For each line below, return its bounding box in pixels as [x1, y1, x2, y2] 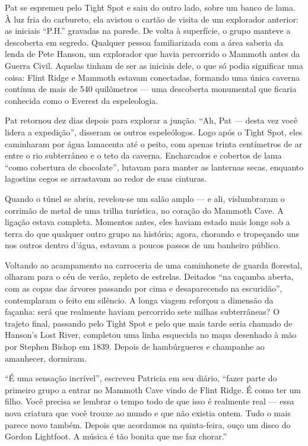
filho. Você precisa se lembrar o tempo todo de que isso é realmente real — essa [5, 395, 294, 407]
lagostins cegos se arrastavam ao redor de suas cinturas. [5, 172, 207, 185]
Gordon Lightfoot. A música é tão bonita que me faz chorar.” [5, 430, 227, 442]
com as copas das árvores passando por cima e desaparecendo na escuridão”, [5, 282, 282, 295]
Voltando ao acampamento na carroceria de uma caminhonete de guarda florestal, [5, 258, 303, 271]
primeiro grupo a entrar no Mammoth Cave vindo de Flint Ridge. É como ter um [5, 383, 301, 396]
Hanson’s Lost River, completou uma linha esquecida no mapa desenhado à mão [5, 328, 297, 341]
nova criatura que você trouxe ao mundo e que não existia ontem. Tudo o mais [5, 407, 291, 419]
